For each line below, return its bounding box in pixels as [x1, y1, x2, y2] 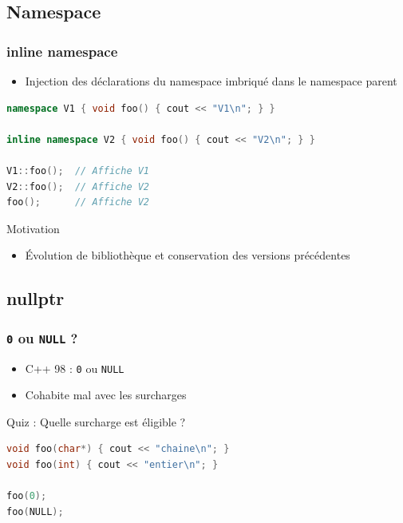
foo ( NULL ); [6, 505, 64, 517]
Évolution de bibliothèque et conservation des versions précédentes [25, 247, 350, 263]
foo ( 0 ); [6, 490, 47, 502]
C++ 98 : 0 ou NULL [25, 359, 124, 376]
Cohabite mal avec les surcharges [25, 386, 187, 403]
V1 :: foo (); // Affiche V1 [6, 164, 150, 176]
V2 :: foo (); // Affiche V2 [6, 180, 150, 192]
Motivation [6, 220, 60, 236]
